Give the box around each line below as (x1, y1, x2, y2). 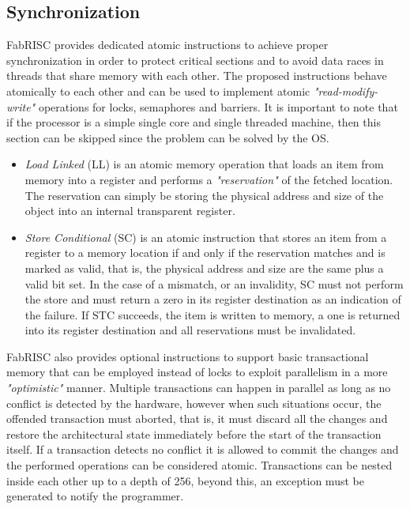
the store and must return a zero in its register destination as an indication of (24, 291, 401, 307)
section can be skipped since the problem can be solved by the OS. (6, 129, 329, 145)
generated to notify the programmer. (6, 488, 184, 504)
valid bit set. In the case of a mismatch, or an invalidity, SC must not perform (24, 275, 404, 292)
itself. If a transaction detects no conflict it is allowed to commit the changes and (6, 441, 399, 458)
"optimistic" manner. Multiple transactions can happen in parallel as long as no (6, 379, 391, 396)
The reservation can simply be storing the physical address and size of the (24, 187, 384, 203)
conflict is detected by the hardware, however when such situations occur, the (6, 394, 382, 411)
